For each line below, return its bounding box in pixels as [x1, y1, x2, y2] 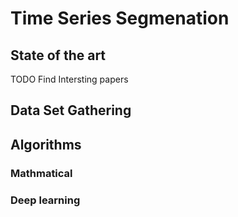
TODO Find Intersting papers [10, 73, 129, 85]
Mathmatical [10, 166, 73, 180]
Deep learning [10, 193, 81, 207]
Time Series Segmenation [10, 7, 230, 30]
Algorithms [10, 136, 82, 153]
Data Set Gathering [10, 102, 132, 119]
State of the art [10, 47, 107, 64]
